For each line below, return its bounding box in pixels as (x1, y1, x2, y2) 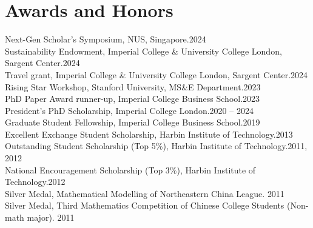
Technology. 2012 (5, 175, 66, 188)
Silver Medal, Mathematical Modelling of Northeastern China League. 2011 (5, 187, 284, 199)
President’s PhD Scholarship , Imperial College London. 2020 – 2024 (5, 104, 254, 116)
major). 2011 (27, 211, 75, 224)
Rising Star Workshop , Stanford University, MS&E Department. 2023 (5, 80, 261, 93)
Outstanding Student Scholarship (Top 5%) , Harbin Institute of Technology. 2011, (5, 139, 308, 152)
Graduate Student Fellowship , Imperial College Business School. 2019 (5, 116, 260, 129)
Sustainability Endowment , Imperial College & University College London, (5, 44, 282, 57)
